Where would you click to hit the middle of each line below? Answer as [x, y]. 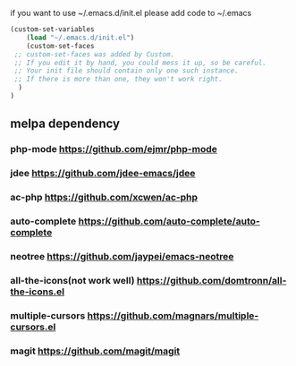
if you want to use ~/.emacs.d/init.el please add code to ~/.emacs [131, 13]
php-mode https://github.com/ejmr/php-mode [114, 149]
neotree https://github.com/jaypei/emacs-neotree [122, 256]
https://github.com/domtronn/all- [211, 280]
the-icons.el [38, 292]
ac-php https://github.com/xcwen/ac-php [104, 198]
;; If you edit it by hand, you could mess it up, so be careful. [140, 63]
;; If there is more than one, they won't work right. [118, 80]
